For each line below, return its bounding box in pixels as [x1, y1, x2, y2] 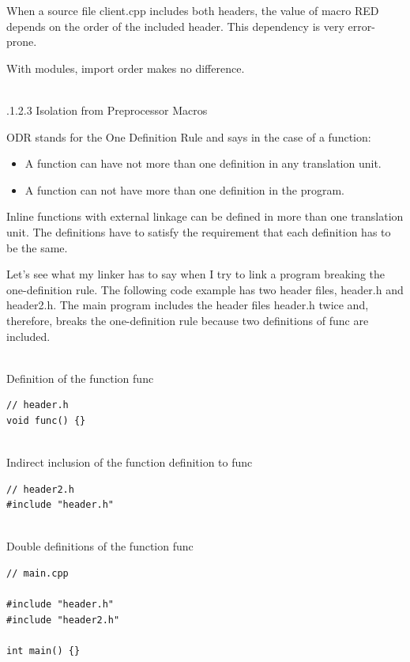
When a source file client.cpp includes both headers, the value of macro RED [6, 2, 379, 18]
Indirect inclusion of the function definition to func [6, 454, 253, 471]
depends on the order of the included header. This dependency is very [6, 17, 344, 34]
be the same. [6, 239, 68, 255]
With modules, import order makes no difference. [6, 59, 245, 76]
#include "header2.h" [6, 614, 120, 626]
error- [348, 17, 375, 34]
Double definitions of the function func [6, 538, 194, 554]
